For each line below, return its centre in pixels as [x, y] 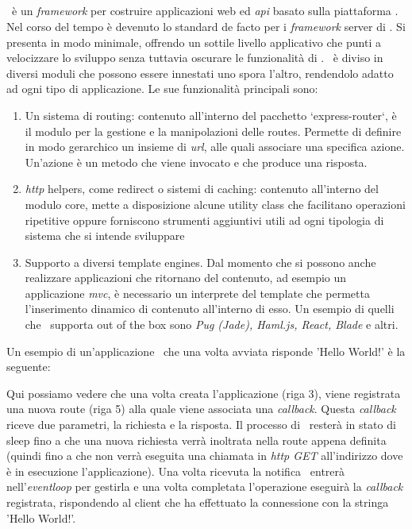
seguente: [29, 367]
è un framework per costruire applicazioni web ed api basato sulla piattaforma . [205, 11]
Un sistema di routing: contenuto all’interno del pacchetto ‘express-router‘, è [211, 115]
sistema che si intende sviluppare [105, 236]
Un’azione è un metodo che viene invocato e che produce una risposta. [196, 162]
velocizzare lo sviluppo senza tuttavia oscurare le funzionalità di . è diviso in [195, 58]
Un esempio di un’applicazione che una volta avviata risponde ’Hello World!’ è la [206, 351]
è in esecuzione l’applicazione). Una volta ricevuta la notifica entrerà [176, 471]
